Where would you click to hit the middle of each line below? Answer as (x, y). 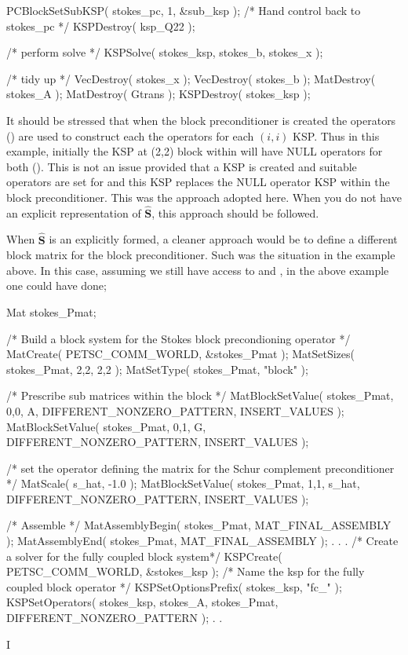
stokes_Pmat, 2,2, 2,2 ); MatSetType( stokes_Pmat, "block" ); (157, 369)
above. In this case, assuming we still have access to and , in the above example (198, 270)
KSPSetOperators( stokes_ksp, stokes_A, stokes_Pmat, (142, 602)
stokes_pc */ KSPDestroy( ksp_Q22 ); (101, 26)
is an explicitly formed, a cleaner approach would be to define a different (223, 239)
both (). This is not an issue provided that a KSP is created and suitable (182, 166)
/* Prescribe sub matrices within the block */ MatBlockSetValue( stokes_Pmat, (200, 395)
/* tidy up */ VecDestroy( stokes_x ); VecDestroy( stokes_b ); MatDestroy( (191, 78)
